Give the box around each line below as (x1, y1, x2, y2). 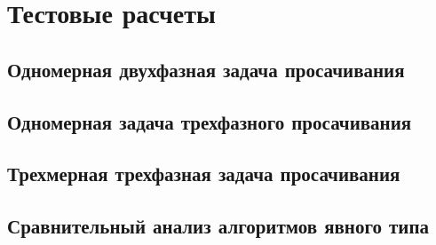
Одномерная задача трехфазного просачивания (7, 107, 412, 135)
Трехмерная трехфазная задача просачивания (7, 160, 400, 187)
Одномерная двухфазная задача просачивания (7, 55, 405, 83)
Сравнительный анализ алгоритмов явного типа (7, 212, 430, 240)
